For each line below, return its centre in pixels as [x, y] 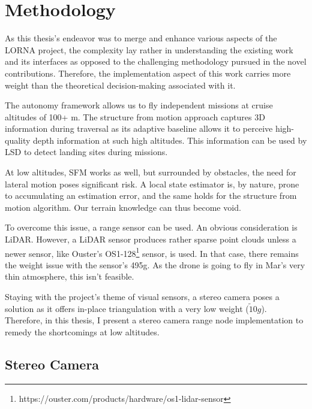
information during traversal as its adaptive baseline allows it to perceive [139, 128]
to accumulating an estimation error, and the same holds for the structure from [151, 196]
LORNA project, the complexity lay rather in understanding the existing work [149, 49]
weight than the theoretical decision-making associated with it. [120, 85]
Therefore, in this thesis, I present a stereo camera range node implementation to [154, 320]
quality [18, 140]
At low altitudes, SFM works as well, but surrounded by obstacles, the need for [151, 172]
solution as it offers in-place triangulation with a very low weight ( [127, 308]
